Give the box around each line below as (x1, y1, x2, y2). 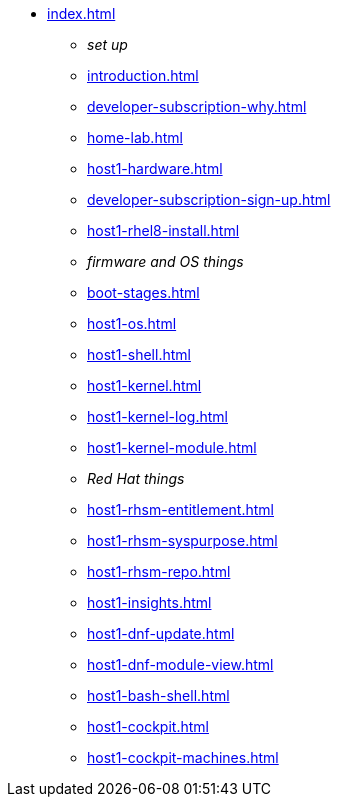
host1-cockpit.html (87, 718, 209, 735)
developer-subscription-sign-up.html (87, 191, 331, 208)
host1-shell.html (87, 346, 191, 363)
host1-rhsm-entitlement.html (87, 501, 274, 518)
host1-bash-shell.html (87, 687, 230, 704)
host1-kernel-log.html (87, 408, 228, 425)
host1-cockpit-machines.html (87, 749, 279, 766)
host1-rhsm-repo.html (87, 563, 231, 580)
